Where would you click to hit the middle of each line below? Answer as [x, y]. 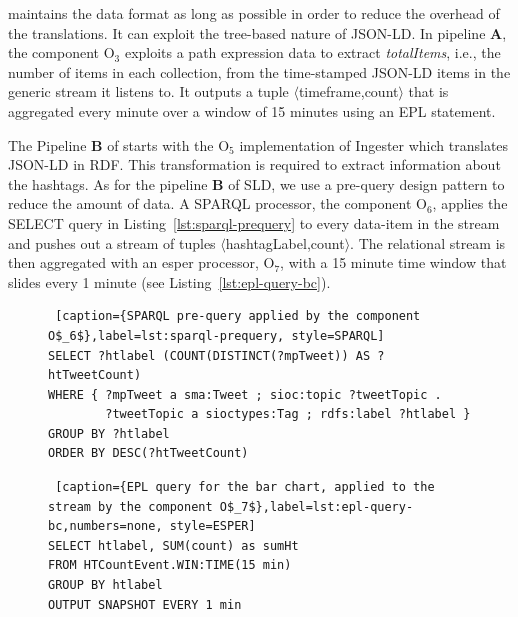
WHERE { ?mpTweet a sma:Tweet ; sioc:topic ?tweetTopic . [245, 394]
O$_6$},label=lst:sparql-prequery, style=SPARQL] [216, 335]
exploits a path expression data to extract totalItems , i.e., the [312, 52]
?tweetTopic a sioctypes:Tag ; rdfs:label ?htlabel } [288, 414]
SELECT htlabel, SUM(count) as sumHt [173, 545]
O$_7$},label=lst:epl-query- [316, 506]
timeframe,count [348, 91]
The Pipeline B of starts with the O [119, 144]
